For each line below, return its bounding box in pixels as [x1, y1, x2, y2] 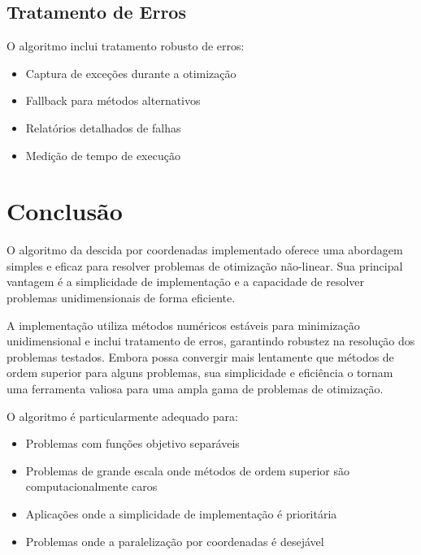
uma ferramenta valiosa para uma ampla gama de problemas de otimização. [7, 380, 384, 397]
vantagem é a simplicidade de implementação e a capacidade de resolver [7, 273, 364, 290]
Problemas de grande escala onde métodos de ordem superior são [25, 462, 349, 479]
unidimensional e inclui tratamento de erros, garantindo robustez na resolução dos [7, 332, 415, 349]
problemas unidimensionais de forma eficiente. [7, 289, 236, 306]
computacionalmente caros [25, 478, 158, 495]
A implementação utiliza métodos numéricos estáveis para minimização [7, 316, 360, 333]
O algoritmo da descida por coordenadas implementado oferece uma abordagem [7, 241, 403, 258]
